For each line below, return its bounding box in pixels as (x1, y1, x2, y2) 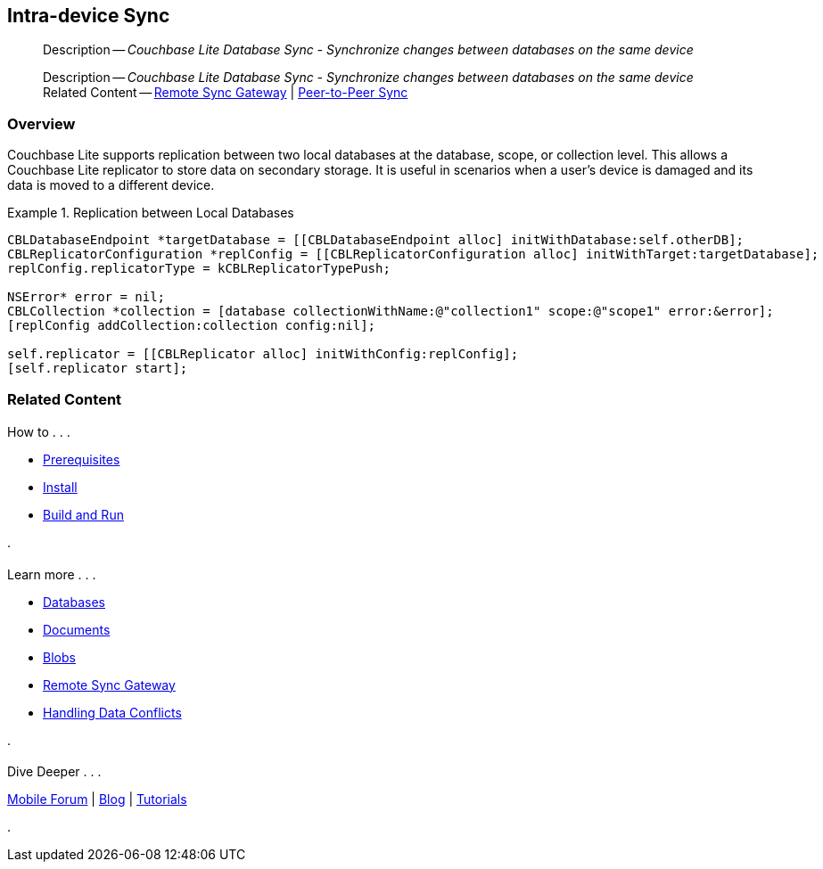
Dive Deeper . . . (7, 764, 102, 780)
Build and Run (43, 507, 124, 523)
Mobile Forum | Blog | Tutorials (7, 791, 187, 808)
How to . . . (7, 424, 70, 440)
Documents (43, 621, 111, 637)
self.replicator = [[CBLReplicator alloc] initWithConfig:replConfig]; (7, 347, 519, 362)
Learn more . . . (7, 566, 96, 582)
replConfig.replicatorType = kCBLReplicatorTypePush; (7, 261, 391, 276)
